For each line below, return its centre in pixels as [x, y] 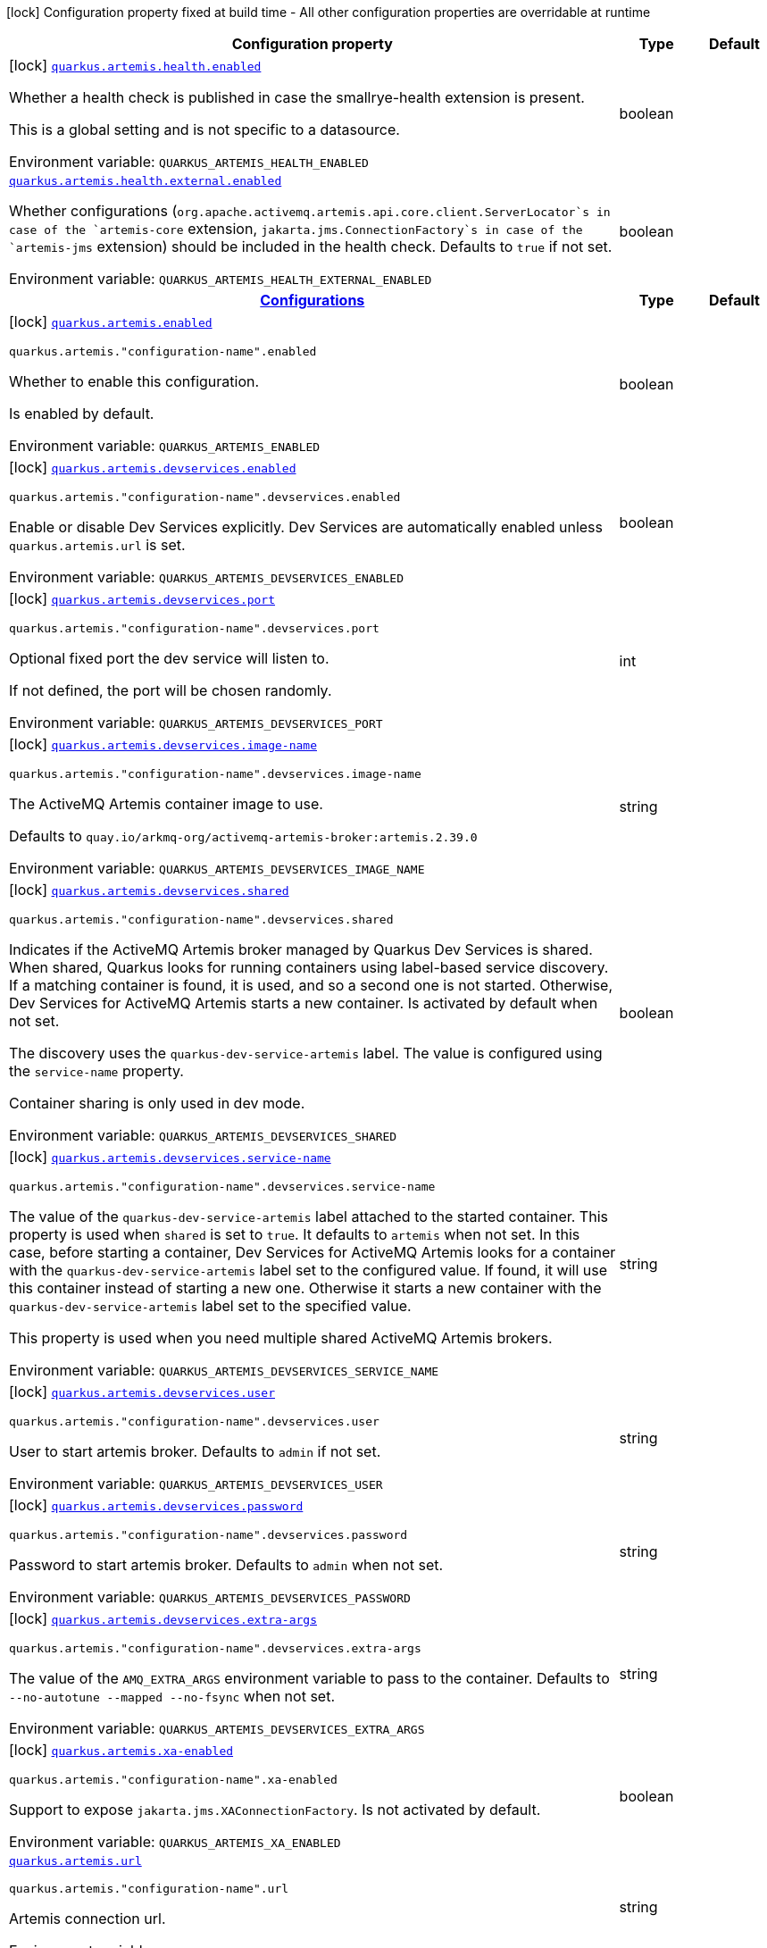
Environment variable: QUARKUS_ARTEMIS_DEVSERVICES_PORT [196, 723]
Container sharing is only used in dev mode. [157, 1103]
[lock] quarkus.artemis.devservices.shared [149, 890]
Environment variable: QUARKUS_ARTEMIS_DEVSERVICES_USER [196, 1484]
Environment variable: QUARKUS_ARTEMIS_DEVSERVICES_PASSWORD [210, 1597]
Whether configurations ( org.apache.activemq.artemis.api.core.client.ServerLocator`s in [310, 211]
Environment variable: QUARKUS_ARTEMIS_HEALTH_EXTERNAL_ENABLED [221, 279]
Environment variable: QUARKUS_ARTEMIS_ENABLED [165, 446]
